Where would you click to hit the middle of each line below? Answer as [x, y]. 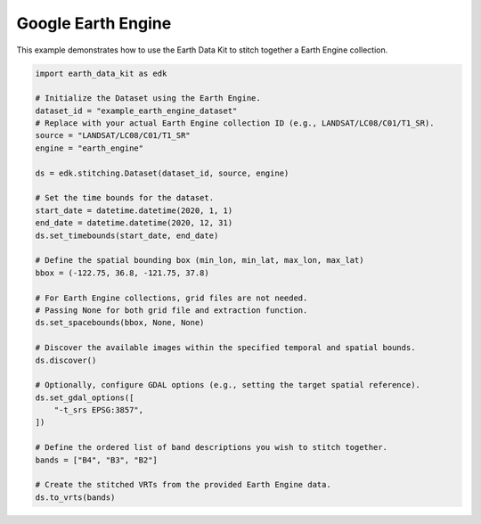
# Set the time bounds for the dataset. [124, 198]
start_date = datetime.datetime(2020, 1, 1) [134, 210]
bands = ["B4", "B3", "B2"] [96, 460]
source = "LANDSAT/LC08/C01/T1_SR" [113, 135]
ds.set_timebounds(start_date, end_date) [127, 235]
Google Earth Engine [94, 23]
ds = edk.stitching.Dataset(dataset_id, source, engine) [162, 173]
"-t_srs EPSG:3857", [99, 410]
